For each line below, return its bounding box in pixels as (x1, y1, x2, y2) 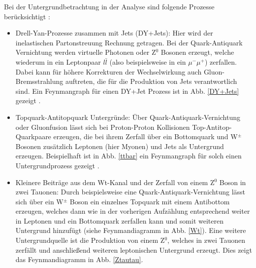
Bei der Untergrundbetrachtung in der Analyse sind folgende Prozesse (4, 1, 215, 11)
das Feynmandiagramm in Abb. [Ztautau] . (15, 254, 143, 265)
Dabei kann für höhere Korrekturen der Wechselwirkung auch (15, 66, 202, 77)
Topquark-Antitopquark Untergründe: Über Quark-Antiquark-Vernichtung (15, 112, 241, 122)
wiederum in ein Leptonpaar (15, 56, 101, 67)
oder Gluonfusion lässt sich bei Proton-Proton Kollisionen (15, 121, 190, 132)
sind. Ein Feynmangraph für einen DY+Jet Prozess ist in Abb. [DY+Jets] (15, 85, 239, 96)
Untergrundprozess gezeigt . (15, 160, 99, 170)
